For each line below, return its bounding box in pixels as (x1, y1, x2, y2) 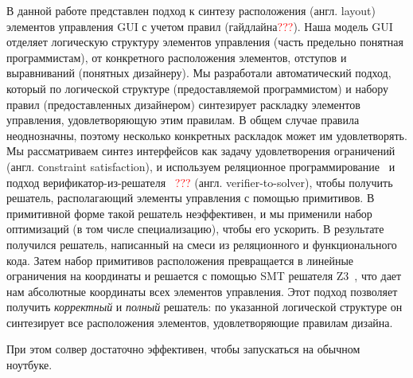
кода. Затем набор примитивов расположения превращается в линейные (6, 251, 354, 268)
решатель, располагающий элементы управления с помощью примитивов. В (6, 189, 375, 206)
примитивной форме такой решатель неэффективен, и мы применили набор (6, 205, 372, 221)
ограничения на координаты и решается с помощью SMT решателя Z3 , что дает (6, 267, 402, 284)
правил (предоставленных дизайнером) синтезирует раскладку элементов (6, 95, 360, 112)
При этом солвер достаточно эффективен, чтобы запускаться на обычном (6, 341, 360, 357)
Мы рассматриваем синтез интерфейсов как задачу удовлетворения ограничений (6, 142, 395, 159)
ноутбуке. (6, 357, 53, 373)
